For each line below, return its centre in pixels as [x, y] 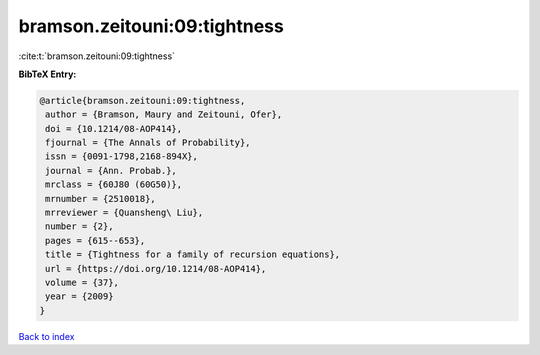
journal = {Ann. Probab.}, [111, 170]
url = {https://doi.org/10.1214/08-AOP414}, [156, 268]
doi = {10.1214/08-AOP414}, [114, 128]
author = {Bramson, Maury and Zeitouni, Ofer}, [164, 114]
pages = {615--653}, [95, 240]
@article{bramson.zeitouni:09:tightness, [142, 100]
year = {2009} [79, 296]
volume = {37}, [82, 282]
